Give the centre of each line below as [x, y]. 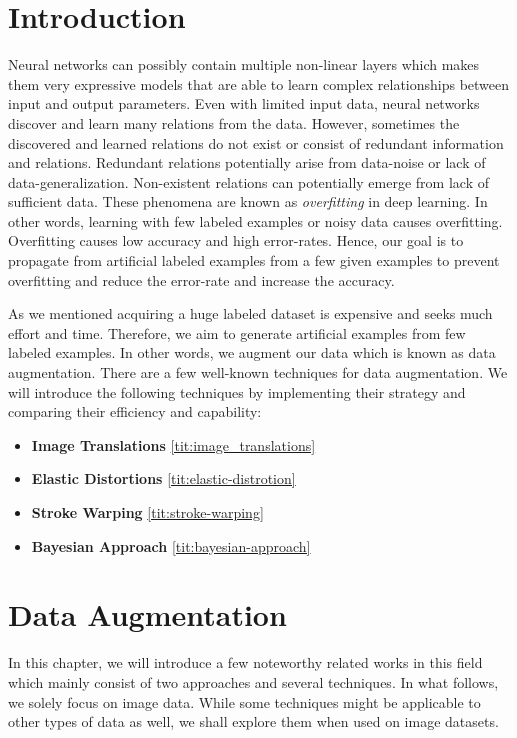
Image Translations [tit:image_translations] [173, 444]
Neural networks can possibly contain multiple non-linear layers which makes [244, 64]
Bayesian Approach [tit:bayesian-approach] [171, 545]
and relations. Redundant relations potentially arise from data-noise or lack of [247, 162]
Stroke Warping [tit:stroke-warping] [147, 512]
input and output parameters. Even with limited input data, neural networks [244, 103]
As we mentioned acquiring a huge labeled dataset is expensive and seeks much [250, 313]
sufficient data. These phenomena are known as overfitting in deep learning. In [248, 201]
